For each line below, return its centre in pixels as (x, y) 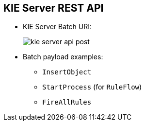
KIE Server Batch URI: (57, 27)
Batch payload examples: (63, 57)
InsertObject (67, 72)
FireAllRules (67, 102)
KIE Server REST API (54, 8)
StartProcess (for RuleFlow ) (92, 87)
